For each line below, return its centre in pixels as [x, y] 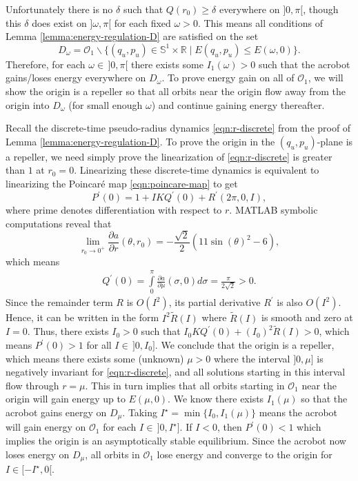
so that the [324, 399]
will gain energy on [46, 427]
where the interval [252, 358]
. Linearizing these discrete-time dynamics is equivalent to [197, 170]
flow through [32, 385]
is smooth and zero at [307, 317]
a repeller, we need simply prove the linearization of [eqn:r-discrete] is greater [169, 156]
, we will [326, 78]
